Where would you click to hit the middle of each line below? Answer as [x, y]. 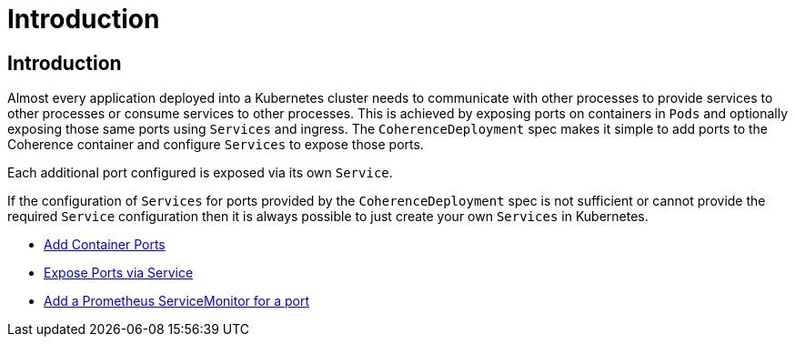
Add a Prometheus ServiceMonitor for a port [176, 301]
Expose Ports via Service [119, 273]
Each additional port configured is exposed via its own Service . [200, 173]
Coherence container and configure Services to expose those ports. [216, 145]
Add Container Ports [105, 245]
